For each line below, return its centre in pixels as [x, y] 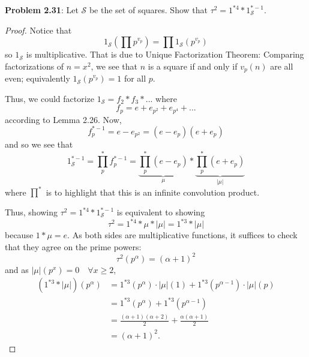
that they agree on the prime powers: [73, 246]
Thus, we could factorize [50, 98]
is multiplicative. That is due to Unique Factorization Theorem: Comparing [165, 54]
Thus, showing [31, 212]
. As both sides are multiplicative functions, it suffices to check [182, 235]
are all [282, 66]
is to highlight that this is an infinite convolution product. [153, 192]
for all [135, 78]
